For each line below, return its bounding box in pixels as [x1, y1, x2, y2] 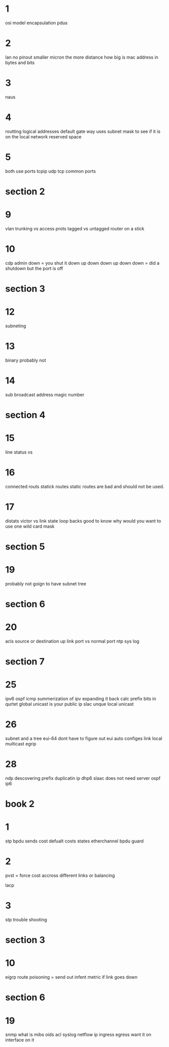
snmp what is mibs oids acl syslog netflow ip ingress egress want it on [5, 1031, 151, 1038]
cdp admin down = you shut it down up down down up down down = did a [5, 260, 160, 266]
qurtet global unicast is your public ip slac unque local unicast [5, 701, 134, 707]
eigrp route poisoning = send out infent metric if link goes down [5, 974, 138, 980]
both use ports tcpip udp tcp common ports [5, 168, 96, 174]
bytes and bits [5, 59, 35, 66]
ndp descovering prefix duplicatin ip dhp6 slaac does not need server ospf [5, 775, 160, 781]
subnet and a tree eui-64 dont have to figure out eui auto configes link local [5, 735, 162, 741]
